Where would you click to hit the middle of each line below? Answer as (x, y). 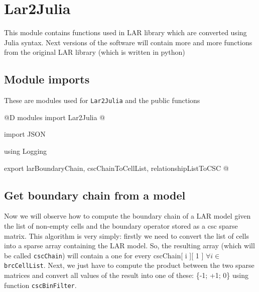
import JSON (25, 134)
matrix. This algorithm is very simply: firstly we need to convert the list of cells (126, 235)
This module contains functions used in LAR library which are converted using (125, 32)
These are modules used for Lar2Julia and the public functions (102, 100)
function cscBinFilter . (40, 285)
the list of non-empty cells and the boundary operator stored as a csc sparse (121, 225)
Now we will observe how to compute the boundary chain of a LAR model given (127, 216)
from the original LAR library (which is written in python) (95, 52)
